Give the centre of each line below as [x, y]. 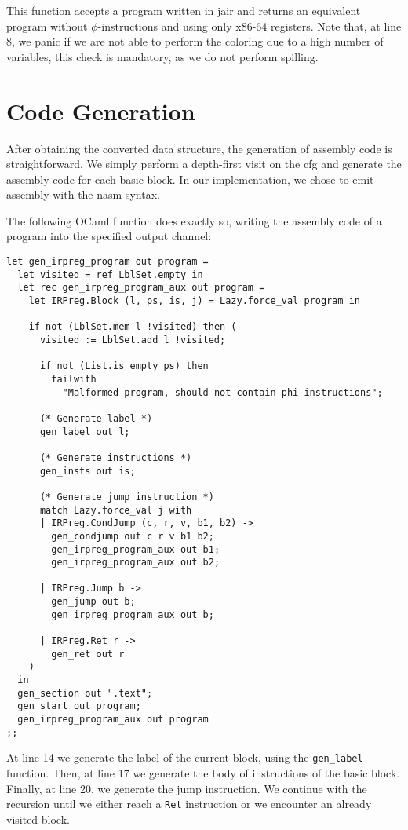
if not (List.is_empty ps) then [124, 366]
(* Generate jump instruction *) [127, 497]
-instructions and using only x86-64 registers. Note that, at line [250, 26]
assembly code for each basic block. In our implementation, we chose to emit [190, 179]
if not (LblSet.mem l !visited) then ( [133, 327]
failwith [74, 379]
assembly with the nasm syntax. [83, 194]
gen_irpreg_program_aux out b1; [136, 549]
